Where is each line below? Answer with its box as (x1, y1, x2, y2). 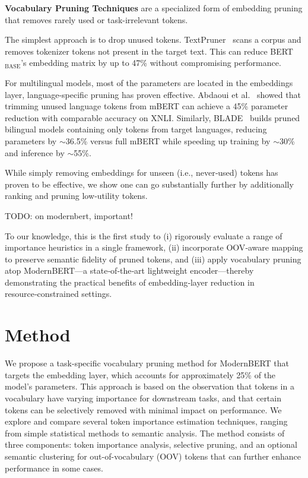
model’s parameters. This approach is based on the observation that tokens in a (5, 380, 294, 392)
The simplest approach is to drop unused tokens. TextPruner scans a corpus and (5, 33, 301, 46)
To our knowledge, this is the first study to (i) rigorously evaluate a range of (5, 229, 282, 242)
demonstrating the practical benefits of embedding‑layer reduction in (5, 276, 255, 288)
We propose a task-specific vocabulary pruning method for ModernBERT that (5, 357, 290, 369)
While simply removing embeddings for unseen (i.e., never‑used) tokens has (5, 166, 278, 179)
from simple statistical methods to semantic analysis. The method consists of (5, 426, 285, 439)
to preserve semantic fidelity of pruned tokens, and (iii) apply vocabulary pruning (5, 252, 301, 265)
